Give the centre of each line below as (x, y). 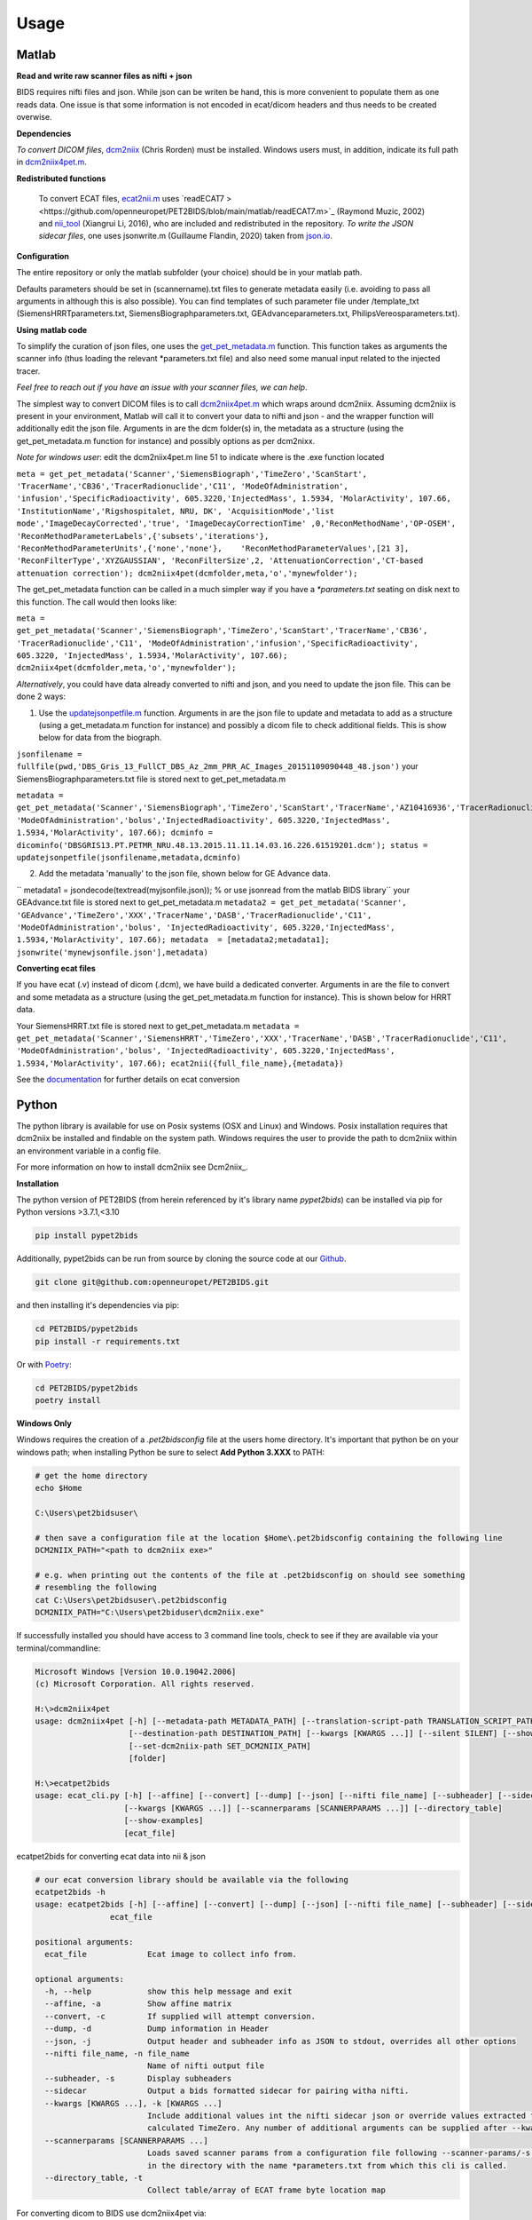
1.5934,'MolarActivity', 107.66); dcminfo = (115, 833)
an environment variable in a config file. (89, 1151)
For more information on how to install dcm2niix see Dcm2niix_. (132, 1167)
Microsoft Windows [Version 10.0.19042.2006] (136, 1671)
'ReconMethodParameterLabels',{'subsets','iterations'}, (143, 536)
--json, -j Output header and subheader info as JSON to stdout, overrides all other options (281, 2041)
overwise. (34, 117)
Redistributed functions (61, 178)
